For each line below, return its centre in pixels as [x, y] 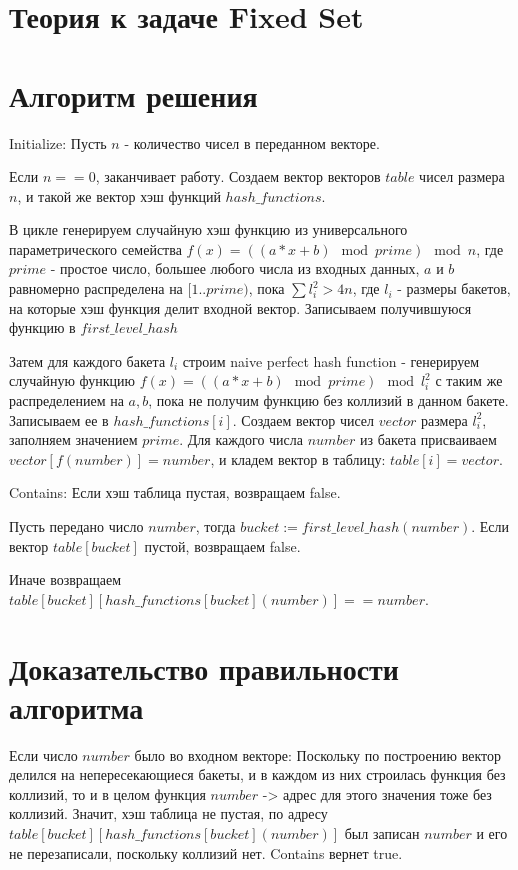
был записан [382, 833]
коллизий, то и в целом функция [107, 793]
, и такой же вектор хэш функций [119, 195]
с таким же [469, 380]
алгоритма [76, 706]
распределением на [66, 400]
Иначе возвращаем [65, 579]
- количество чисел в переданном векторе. [252, 142]
